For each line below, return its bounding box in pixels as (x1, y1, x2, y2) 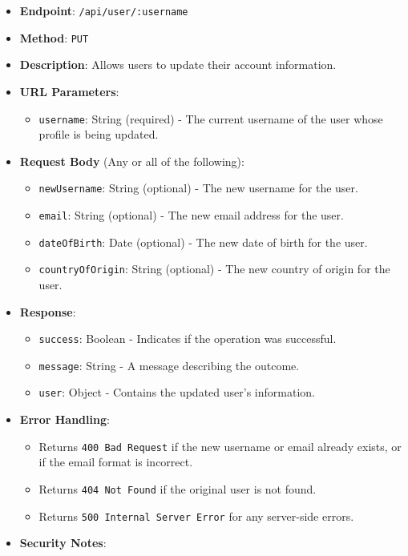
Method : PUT (19, 29, 89, 46)
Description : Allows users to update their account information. (19, 56, 337, 73)
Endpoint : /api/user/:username (19, 2, 188, 18)
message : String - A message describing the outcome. (38, 357, 300, 373)
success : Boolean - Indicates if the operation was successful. (38, 330, 337, 347)
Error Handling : (19, 411, 110, 428)
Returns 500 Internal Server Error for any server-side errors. (38, 507, 354, 524)
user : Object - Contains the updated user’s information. (38, 384, 315, 401)
